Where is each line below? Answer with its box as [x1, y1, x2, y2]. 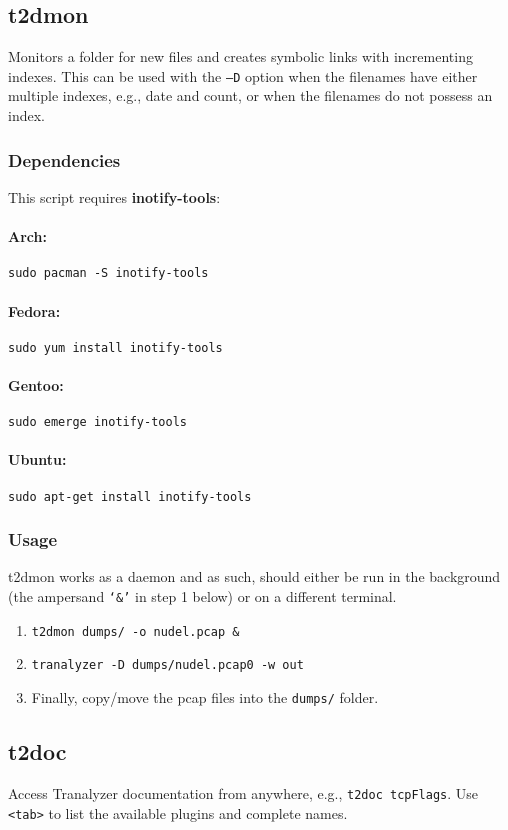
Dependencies [8, 147, 121, 172]
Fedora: [8, 300, 61, 321]
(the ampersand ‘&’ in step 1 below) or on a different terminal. [8, 586, 397, 607]
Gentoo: [8, 374, 64, 395]
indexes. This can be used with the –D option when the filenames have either [8, 65, 478, 86]
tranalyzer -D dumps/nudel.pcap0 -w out [31, 658, 304, 673]
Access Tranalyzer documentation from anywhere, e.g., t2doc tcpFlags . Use [8, 782, 479, 803]
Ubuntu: [8, 449, 67, 470]
